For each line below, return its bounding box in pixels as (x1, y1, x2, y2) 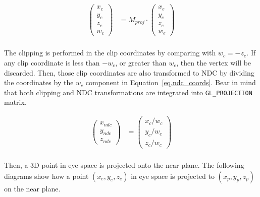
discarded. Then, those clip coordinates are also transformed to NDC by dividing (4, 67, 254, 78)
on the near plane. (4, 183, 61, 193)
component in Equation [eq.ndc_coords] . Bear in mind (85, 77, 256, 88)
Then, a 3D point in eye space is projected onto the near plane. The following (4, 160, 244, 170)
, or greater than (115, 57, 167, 68)
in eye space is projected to (131, 170, 215, 181)
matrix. (4, 97, 27, 107)
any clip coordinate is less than (4, 57, 100, 68)
